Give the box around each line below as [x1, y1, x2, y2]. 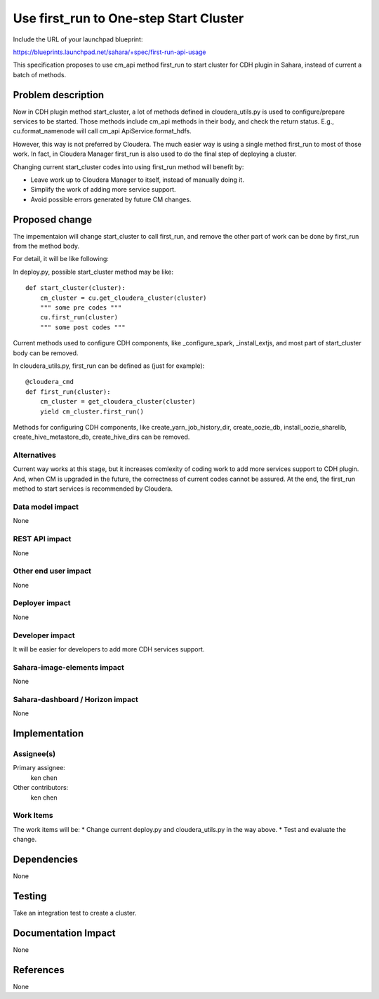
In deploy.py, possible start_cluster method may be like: [13, 267, 173, 276]
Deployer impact [13, 598, 71, 608]
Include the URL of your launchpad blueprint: [13, 35, 143, 44]
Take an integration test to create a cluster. [13, 908, 137, 917]
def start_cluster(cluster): [25, 284, 126, 292]
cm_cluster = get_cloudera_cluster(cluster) [39, 397, 196, 406]
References [13, 964, 65, 976]
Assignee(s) [13, 748, 56, 758]
